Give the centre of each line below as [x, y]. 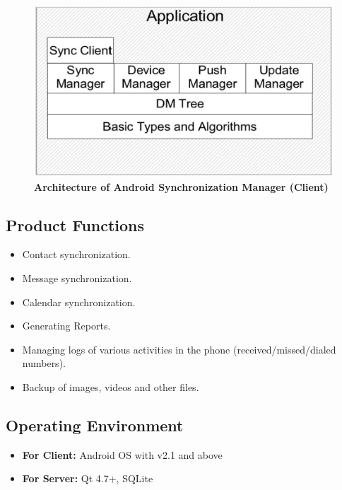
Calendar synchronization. [79, 302]
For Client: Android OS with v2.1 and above [122, 454]
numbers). [44, 363]
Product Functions [75, 224]
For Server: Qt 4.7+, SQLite [88, 478]
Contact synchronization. [76, 254]
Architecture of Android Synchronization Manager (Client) [181, 186]
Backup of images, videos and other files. [111, 386]
